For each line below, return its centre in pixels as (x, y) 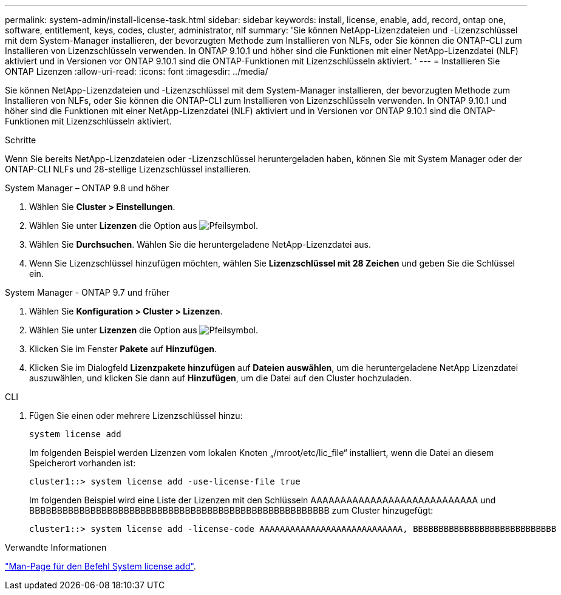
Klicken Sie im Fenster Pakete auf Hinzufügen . (123, 349)
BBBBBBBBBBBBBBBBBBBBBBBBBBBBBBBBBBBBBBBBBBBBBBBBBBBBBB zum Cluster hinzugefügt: (231, 510)
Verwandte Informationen (56, 547)
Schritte (21, 140)
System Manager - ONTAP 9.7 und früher (87, 292)
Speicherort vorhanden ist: (83, 463)
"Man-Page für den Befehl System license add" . (100, 566)
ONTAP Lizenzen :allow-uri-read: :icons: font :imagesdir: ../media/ (137, 71)
